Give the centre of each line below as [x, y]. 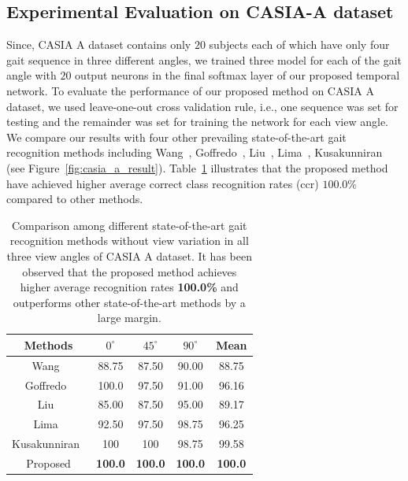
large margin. [129, 318]
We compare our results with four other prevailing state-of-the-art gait [176, 137]
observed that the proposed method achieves [130, 271]
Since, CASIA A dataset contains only [99, 44]
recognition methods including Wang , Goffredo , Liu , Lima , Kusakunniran [195, 152]
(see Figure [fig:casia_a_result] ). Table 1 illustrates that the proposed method [197, 167]
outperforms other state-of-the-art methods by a [129, 302]
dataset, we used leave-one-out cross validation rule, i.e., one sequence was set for [202, 106]
